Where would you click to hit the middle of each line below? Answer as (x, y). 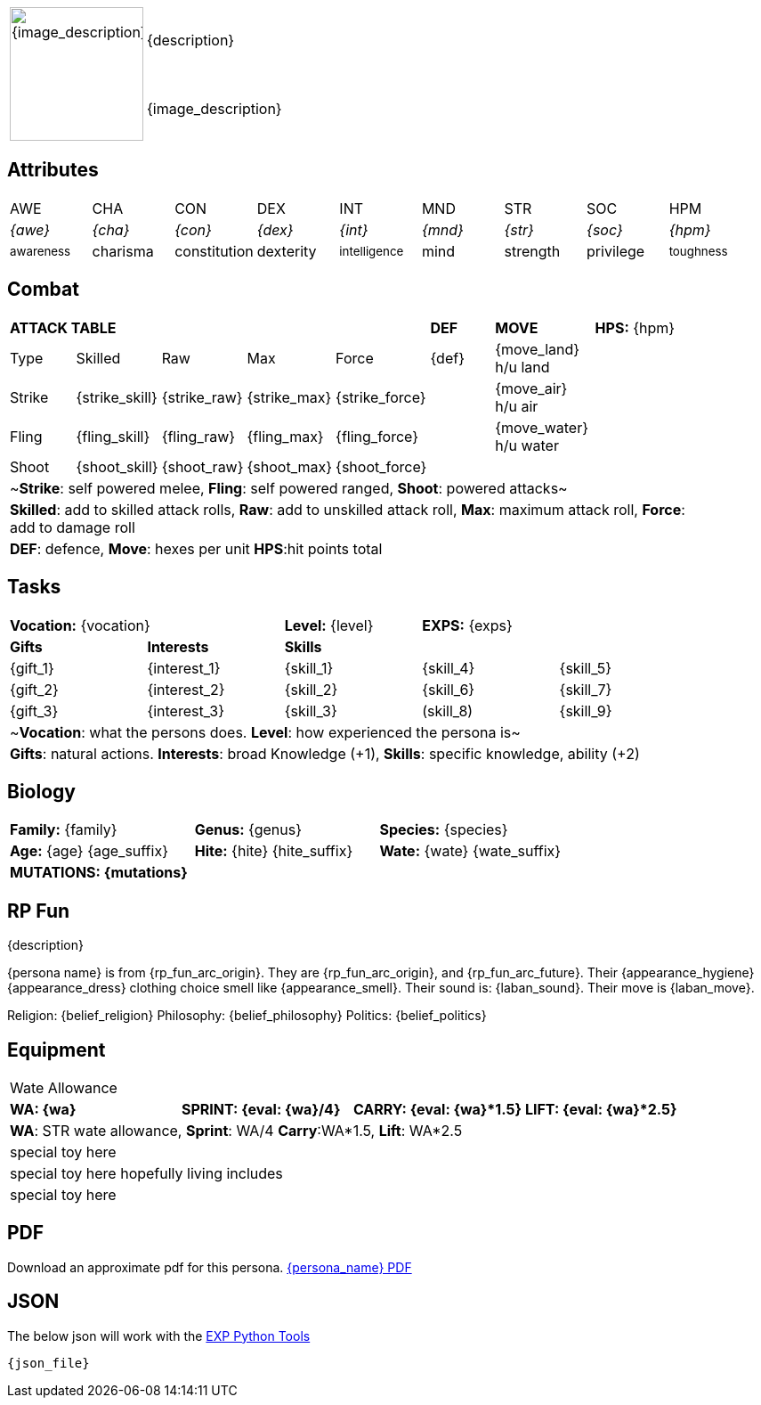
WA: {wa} (43, 1110)
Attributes (53, 170)
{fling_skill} (113, 436)
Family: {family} (64, 830)
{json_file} (49, 1363)
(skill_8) (448, 711)
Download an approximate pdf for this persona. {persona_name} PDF (210, 1267)
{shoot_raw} (202, 466)
